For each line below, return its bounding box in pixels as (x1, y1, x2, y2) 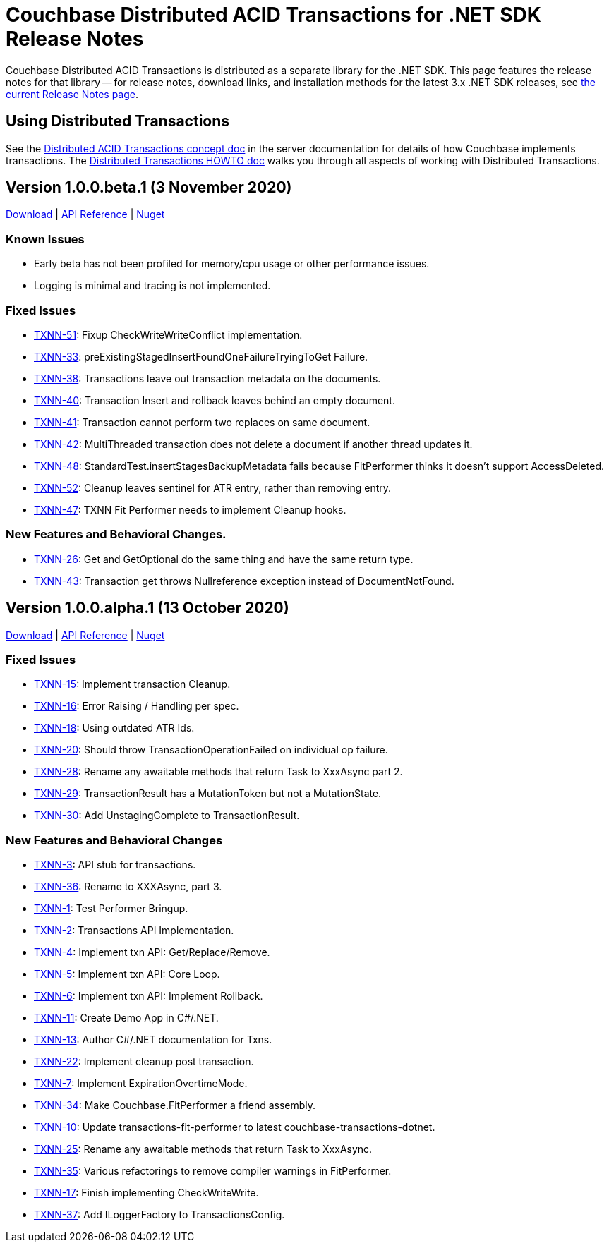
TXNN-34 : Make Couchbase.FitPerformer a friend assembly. (34, 1099, 316, 1112)
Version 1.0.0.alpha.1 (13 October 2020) (6, 599, 289, 617)
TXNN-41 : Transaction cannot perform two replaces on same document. (34, 416, 370, 428)
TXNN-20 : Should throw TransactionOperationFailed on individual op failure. (34, 744, 388, 756)
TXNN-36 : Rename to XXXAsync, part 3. (34, 880, 222, 893)
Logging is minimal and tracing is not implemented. (34, 279, 271, 292)
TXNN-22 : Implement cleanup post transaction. (34, 1055, 254, 1068)
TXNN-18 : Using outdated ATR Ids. (34, 722, 195, 734)
